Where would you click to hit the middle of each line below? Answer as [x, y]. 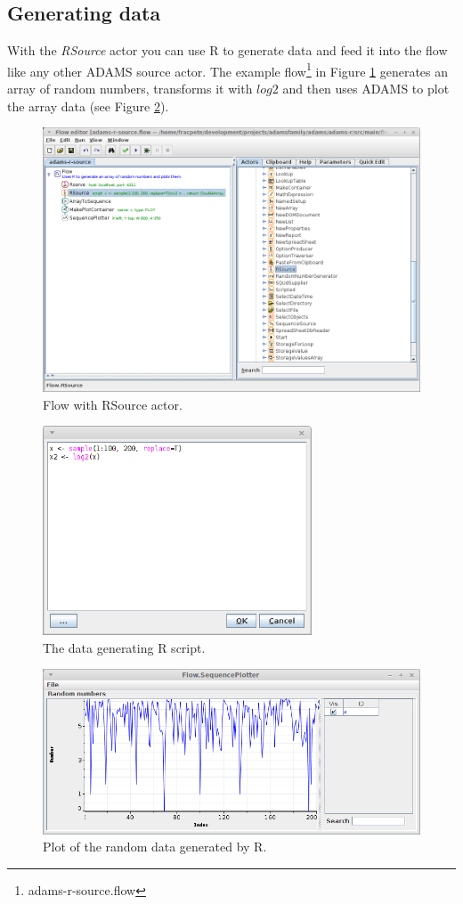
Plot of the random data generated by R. [155, 847]
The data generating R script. [124, 647]
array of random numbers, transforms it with [130, 89]
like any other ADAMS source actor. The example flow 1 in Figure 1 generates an [228, 69]
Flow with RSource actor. [113, 404]
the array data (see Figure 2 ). [88, 106]
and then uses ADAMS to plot [366, 89]
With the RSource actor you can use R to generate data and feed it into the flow [227, 50]
